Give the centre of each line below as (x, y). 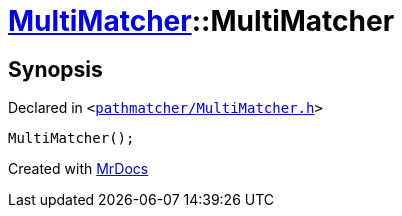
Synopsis (55, 69)
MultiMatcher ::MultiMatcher (201, 21)
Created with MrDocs (78, 169)
